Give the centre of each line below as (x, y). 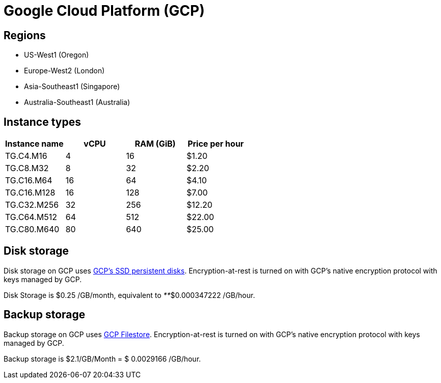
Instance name (34, 144)
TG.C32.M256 (32, 205)
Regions (25, 35)
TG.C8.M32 (27, 168)
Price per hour (216, 144)
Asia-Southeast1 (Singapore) (72, 87)
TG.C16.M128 (30, 193)
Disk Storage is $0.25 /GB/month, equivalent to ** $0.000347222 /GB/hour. (129, 295)
